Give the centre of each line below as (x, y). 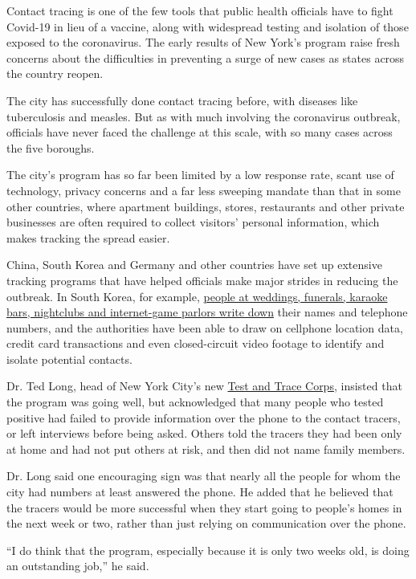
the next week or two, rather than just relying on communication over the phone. (206, 523)
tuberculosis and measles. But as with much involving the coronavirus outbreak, (204, 116)
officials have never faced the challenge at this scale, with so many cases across (200, 132)
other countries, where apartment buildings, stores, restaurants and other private (206, 206)
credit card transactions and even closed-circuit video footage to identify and (196, 343)
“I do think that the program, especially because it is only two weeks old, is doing (208, 550)
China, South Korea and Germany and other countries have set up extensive (194, 265)
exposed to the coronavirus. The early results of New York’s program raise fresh (203, 42)
